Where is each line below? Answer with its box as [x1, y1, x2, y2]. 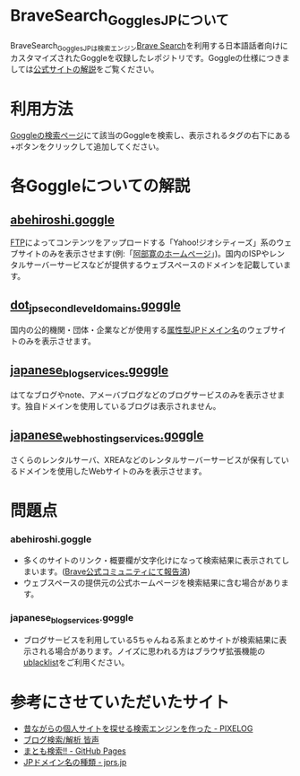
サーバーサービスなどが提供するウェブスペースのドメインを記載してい [25, 259, 284, 270]
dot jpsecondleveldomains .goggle [10, 297, 182, 315]
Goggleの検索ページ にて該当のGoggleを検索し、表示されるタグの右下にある [10, 130, 291, 141]
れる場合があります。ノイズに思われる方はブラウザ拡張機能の [39, 646, 266, 657]
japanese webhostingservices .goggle [10, 427, 204, 445]
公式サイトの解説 [33, 64, 97, 74]
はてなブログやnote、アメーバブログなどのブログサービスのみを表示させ [10, 389, 278, 400]
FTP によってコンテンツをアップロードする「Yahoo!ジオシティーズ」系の [10, 237, 277, 248]
